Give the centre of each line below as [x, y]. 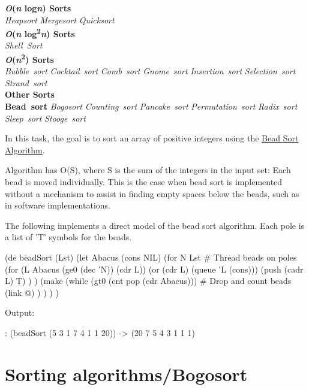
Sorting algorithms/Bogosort [126, 374]
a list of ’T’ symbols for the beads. [68, 237]
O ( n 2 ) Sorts [29, 58]
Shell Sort [24, 45]
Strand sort [26, 82]
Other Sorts [30, 94]
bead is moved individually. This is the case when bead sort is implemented [144, 182]
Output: [20, 312]
